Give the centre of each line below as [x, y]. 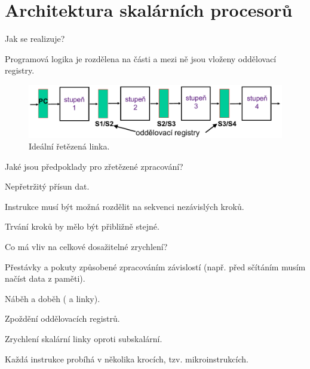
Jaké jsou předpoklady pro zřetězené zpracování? [94, 166]
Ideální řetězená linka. [69, 146]
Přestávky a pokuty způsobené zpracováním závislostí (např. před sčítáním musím [155, 266]
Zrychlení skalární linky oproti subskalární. [84, 339]
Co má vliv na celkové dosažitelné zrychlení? [86, 247]
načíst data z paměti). [45, 278]
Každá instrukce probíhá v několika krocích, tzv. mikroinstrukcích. [127, 359]
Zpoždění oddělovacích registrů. [62, 318]
